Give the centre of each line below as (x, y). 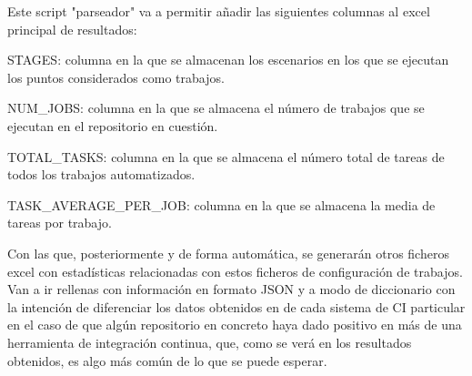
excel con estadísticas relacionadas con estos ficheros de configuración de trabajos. (235, 271)
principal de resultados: (72, 29)
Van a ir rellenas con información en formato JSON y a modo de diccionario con (231, 289)
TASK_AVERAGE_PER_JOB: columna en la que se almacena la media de (221, 204)
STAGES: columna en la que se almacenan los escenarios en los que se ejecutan (228, 60)
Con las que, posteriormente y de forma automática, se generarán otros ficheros (228, 253)
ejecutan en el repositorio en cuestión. (113, 125)
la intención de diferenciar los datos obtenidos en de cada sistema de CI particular (236, 306)
